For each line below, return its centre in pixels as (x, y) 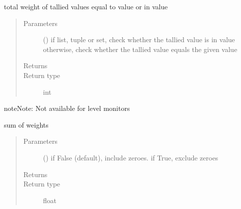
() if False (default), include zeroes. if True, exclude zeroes (131, 157)
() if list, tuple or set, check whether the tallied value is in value (139, 39)
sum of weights (26, 124)
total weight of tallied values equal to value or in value (86, 6)
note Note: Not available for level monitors (67, 108)
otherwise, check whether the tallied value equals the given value (140, 49)
